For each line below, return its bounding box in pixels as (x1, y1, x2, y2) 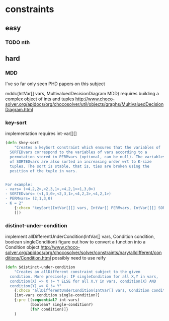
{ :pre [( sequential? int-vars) (14, 297, 80, 303)
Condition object (5, 244, 40, 250)
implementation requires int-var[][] (5, 131, 77, 137)
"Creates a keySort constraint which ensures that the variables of (14, 145, 161, 150)
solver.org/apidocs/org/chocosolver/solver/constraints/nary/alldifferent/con (5, 249, 162, 255)
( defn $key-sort (5, 140, 39, 146)
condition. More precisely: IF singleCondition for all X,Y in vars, (10, 274, 158, 279)
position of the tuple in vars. (10, 168, 78, 173)
